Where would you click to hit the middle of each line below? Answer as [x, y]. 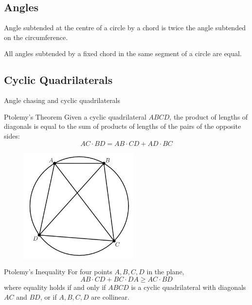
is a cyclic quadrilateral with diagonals [189, 287]
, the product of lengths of [209, 116]
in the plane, [165, 272]
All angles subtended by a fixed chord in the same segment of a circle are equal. [123, 53]
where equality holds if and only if [55, 287]
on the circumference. [36, 37]
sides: [12, 135]
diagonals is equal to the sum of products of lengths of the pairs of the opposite [123, 126]
